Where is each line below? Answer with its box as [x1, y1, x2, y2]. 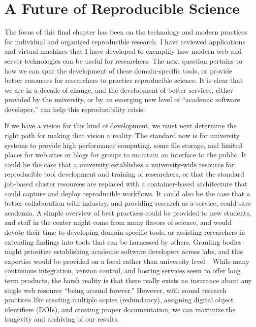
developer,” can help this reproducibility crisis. [4, 104, 145, 114]
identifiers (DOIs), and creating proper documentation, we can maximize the [4, 304, 236, 314]
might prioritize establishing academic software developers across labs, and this [4, 246, 243, 256]
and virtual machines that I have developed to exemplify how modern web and [4, 46, 242, 56]
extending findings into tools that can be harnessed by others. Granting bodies [4, 236, 242, 247]
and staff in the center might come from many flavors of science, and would [4, 217, 232, 227]
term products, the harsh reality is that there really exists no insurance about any [4, 275, 252, 285]
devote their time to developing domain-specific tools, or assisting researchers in [4, 227, 245, 237]
